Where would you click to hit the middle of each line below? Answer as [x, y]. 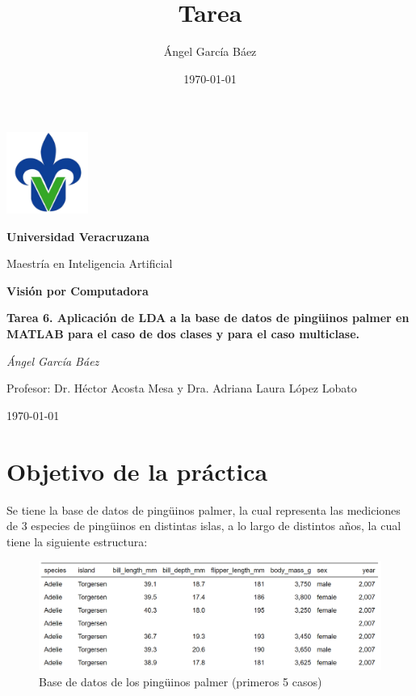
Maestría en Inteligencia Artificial [90, 263]
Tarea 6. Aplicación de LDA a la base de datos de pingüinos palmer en [208, 318]
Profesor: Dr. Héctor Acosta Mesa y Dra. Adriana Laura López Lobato [182, 388]
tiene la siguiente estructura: [77, 541]
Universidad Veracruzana [78, 236]
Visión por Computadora [78, 290]
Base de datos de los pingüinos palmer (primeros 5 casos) [181, 681]
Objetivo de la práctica [137, 471]
